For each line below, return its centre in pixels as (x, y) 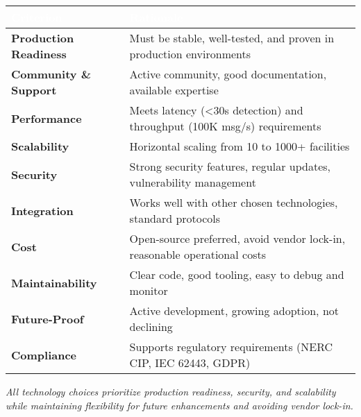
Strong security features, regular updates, (230, 166)
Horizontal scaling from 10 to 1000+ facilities (240, 146)
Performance (47, 118)
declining (151, 326)
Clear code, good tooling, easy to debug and (237, 274)
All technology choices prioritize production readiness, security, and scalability (171, 391)
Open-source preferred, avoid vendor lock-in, (237, 238)
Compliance (44, 355)
